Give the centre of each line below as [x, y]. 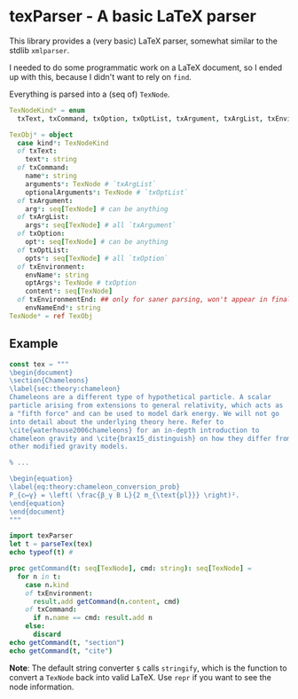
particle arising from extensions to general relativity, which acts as [146, 405]
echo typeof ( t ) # [41, 553]
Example [34, 344]
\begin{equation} [41, 479]
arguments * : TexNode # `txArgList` [91, 184]
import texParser [41, 536]
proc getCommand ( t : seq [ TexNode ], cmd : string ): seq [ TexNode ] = [130, 569]
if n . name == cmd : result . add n [92, 618]
